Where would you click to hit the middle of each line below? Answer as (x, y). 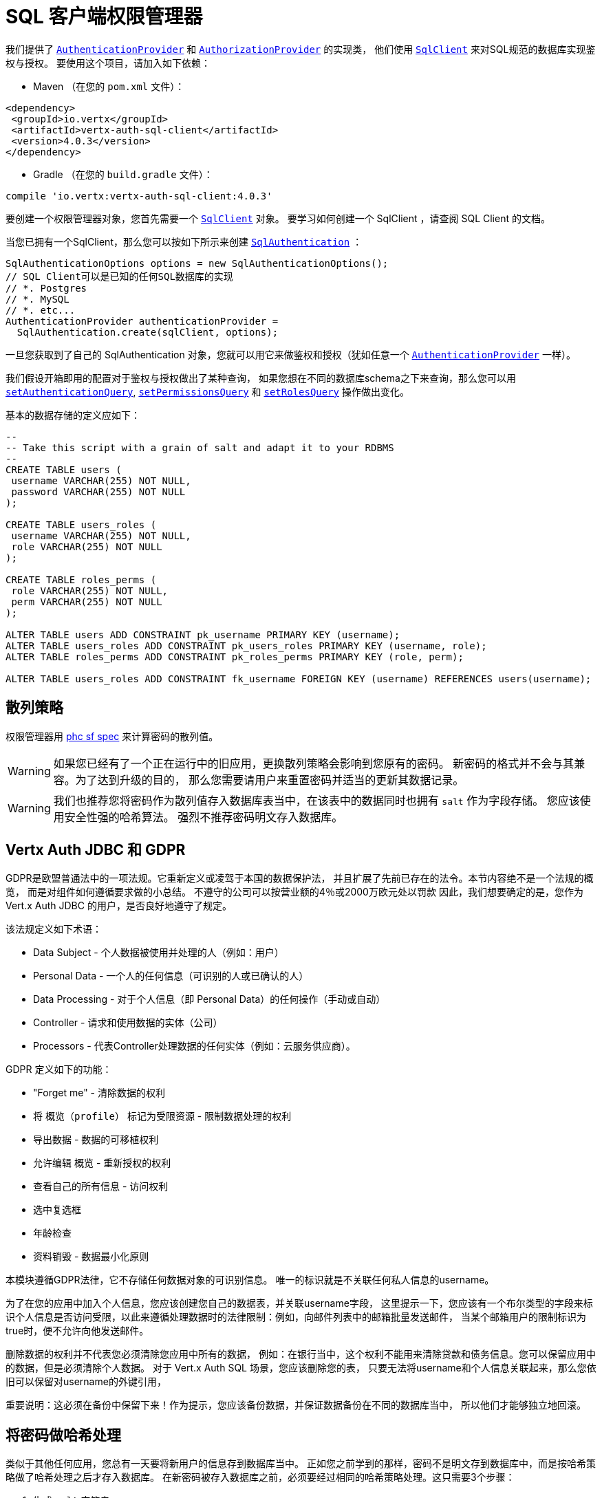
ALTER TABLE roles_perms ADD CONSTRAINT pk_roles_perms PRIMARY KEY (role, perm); (235, 656)
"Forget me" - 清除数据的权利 (99, 1093)
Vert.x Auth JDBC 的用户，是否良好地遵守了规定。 (119, 906)
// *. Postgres (46, 288)
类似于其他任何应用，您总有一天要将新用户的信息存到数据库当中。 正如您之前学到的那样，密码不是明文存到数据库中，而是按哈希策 (301, 1464)
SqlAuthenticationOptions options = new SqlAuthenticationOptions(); (197, 263)
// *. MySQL (37, 299)
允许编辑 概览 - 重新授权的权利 (102, 1163)
